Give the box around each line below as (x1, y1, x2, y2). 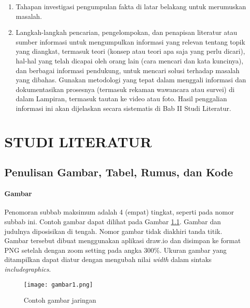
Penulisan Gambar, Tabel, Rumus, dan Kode (4, 165, 233, 180)
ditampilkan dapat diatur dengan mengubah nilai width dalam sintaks (4, 254, 212, 264)
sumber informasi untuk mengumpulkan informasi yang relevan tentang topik (15, 36, 245, 46)
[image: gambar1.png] (24, 281, 93, 288)
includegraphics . (4, 264, 51, 274)
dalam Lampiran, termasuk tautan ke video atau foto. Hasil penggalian (15, 93, 227, 104)
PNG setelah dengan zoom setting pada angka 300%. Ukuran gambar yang (4, 245, 227, 255)
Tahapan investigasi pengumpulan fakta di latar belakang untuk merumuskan (15, 1, 246, 11)
